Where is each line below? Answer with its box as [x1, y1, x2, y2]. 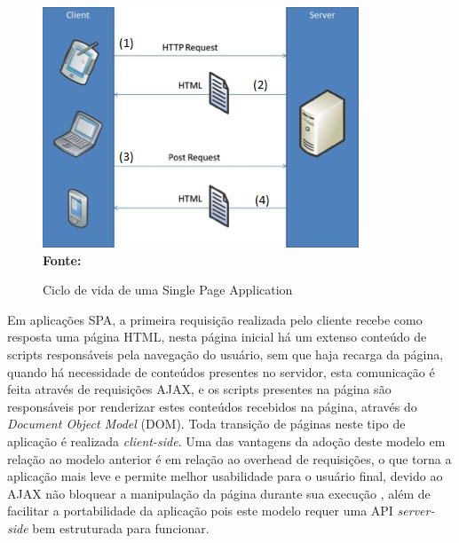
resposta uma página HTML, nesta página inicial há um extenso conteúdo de [7, 327, 427, 346]
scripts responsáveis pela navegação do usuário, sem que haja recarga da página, [7, 344, 444, 363]
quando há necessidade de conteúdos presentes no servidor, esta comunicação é [7, 362, 435, 381]
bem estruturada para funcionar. [32, 518, 210, 537]
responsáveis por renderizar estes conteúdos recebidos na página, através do [7, 397, 417, 415]
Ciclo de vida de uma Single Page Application [43, 280, 293, 299]
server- [397, 501, 435, 520]
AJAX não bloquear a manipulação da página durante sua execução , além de [7, 484, 431, 502]
